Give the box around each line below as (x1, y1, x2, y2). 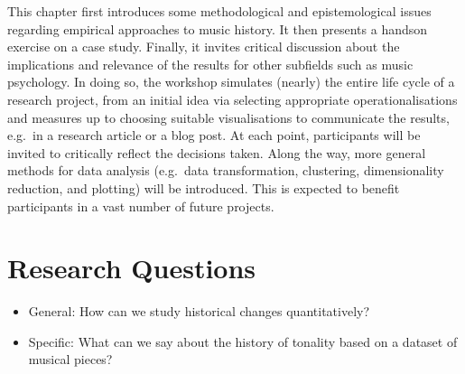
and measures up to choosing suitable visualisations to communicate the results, (7, 108, 450, 126)
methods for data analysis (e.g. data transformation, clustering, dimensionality (7, 161, 444, 180)
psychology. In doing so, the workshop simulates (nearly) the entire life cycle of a (7, 72, 455, 91)
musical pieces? (28, 350, 113, 369)
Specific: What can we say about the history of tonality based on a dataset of (28, 332, 458, 351)
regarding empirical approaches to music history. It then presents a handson (7, 19, 428, 38)
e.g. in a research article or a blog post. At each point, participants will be (7, 126, 421, 145)
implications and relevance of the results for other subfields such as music (7, 54, 414, 73)
